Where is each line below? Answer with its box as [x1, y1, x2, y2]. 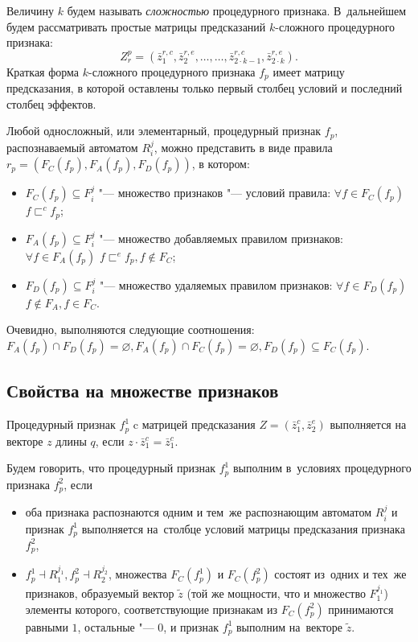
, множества [108, 566, 167, 582]
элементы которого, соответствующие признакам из [25, 600, 278, 617]
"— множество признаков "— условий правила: [98, 184, 331, 201]
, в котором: [191, 155, 250, 172]
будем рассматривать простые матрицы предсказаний [6, 18, 266, 35]
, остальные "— [77, 618, 154, 635]
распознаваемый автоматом [6, 138, 138, 155]
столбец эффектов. [6, 95, 96, 112]
